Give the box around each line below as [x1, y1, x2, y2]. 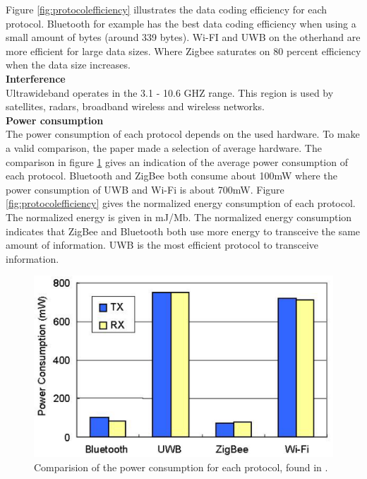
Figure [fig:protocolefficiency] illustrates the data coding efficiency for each [6, 2, 327, 16]
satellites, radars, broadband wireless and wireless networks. [6, 99, 265, 114]
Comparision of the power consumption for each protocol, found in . [34, 459, 328, 474]
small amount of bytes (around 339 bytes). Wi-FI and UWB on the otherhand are [6, 30, 361, 45]
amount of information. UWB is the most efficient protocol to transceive [6, 237, 319, 252]
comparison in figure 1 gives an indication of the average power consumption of [6, 154, 348, 169]
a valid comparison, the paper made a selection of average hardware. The [6, 140, 322, 155]
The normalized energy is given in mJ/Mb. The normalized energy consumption [6, 209, 352, 224]
